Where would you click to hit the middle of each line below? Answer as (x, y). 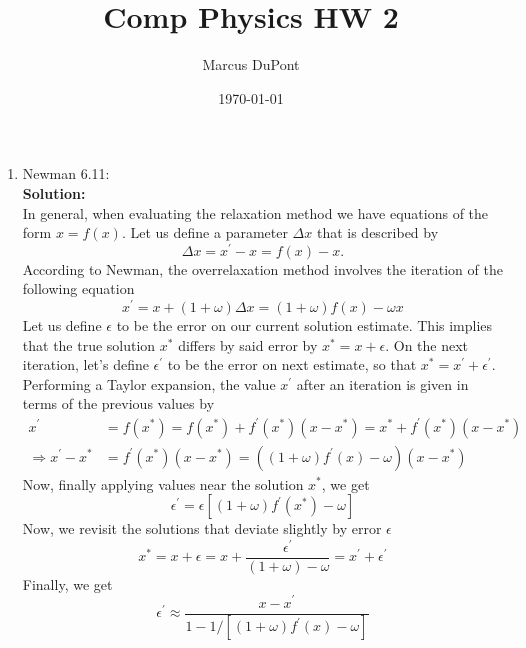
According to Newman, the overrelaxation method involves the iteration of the (262, 268)
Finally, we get (67, 583)
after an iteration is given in (382, 383)
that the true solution (89, 344)
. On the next (427, 344)
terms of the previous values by (118, 403)
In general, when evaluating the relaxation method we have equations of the (255, 212)
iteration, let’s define (85, 364)
